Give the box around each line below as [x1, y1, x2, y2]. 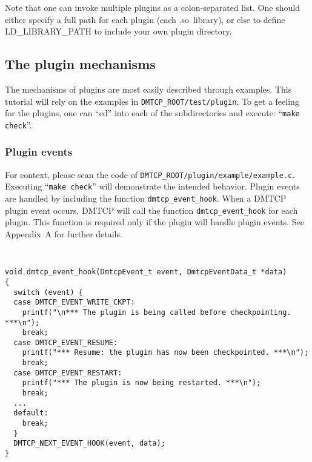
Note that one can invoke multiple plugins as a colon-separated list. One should [5, 1, 300, 13]
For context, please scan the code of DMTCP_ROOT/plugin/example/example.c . [5, 168, 295, 180]
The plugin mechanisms [5, 54, 156, 73]
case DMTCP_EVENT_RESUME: [13, 338, 118, 347]
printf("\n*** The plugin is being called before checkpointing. [22, 308, 291, 317]
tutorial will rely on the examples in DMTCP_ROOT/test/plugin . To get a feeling [5, 94, 299, 107]
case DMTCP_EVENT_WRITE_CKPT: [13, 298, 135, 307]
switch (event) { [13, 288, 83, 297]
